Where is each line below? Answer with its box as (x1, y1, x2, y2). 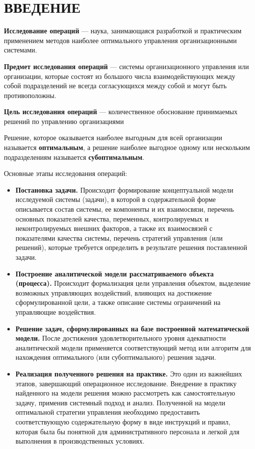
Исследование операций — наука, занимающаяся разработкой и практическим (4, 25, 242, 36)
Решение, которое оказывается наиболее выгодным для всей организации (4, 132, 223, 143)
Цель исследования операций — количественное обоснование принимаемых (4, 106, 238, 117)
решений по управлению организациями (4, 116, 124, 126)
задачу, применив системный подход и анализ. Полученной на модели (15, 397, 226, 407)
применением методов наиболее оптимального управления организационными (4, 35, 237, 45)
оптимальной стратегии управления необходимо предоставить (15, 407, 200, 417)
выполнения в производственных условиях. (15, 436, 145, 446)
